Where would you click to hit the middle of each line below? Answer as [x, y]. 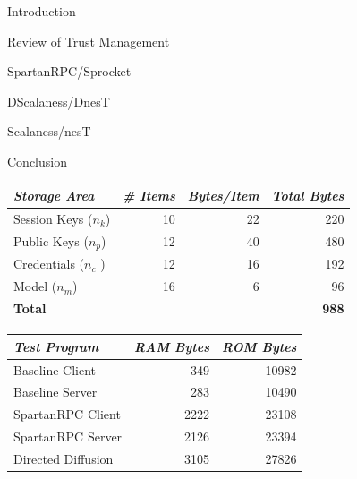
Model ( [35, 286]
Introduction [42, 11]
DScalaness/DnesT [59, 101]
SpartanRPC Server [68, 436]
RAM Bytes [172, 346]
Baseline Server [55, 392]
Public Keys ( [51, 240]
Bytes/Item [223, 196]
